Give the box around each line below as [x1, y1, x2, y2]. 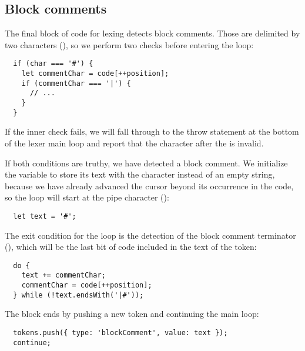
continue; [13, 338, 51, 347]
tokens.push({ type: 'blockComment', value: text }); [13, 328, 228, 337]
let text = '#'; [13, 212, 76, 220]
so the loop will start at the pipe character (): [5, 191, 169, 203]
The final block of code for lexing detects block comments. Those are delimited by [5, 27, 300, 39]
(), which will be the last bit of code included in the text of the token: [5, 240, 257, 253]
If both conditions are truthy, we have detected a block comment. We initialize [5, 156, 288, 169]
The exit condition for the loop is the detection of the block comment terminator [5, 229, 296, 241]
